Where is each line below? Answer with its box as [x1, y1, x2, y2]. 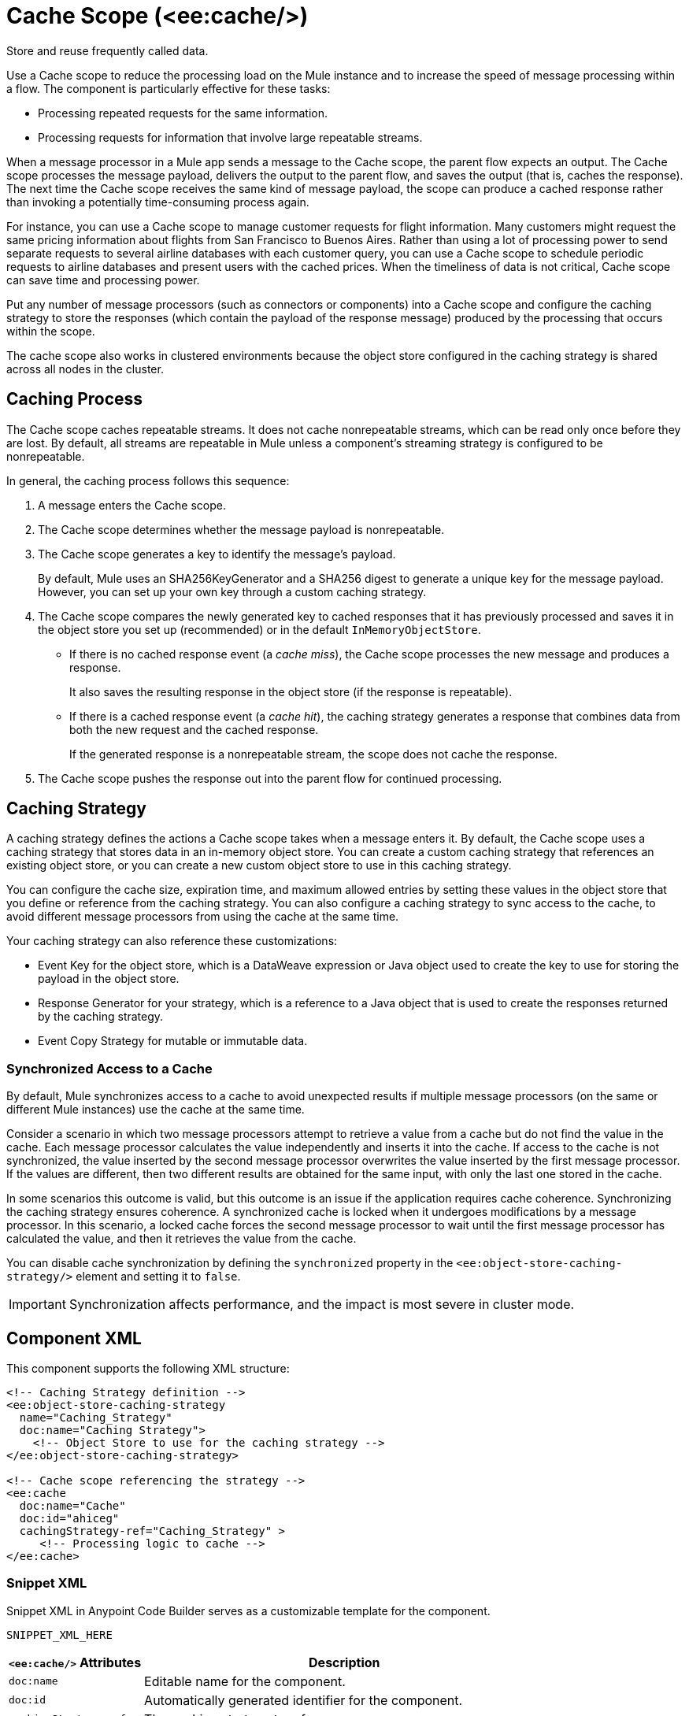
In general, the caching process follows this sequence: [6, 473, 290, 487]
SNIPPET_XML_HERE [6, 1628, 113, 1641]
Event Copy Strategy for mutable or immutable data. [38, 1034, 308, 1048]
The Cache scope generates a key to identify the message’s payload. [38, 547, 396, 561]
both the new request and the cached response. [69, 722, 319, 736]
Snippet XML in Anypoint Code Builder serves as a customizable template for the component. [6, 1603, 491, 1618]
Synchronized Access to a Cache [6, 1060, 213, 1077]
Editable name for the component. [144, 1673, 346, 1689]
